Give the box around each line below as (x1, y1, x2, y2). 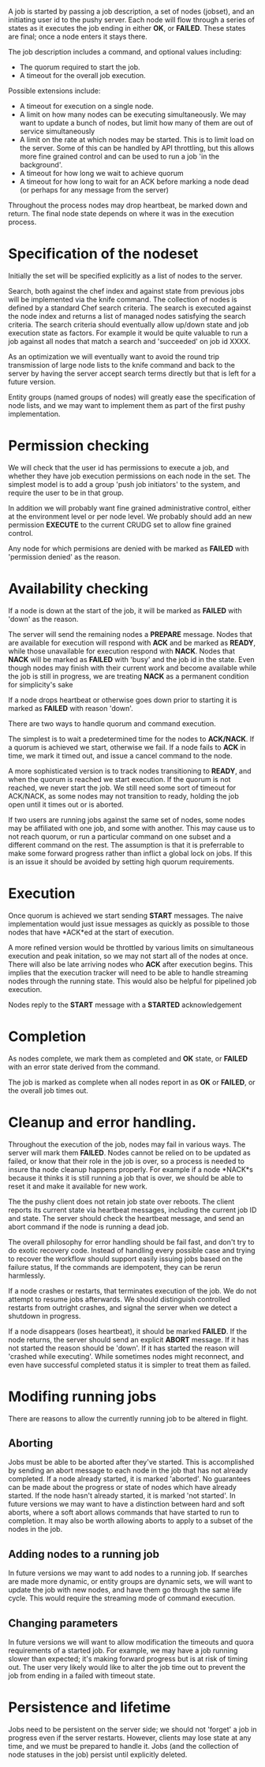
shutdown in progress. (8, 1311, 81, 1320)
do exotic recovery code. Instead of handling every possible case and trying (8, 1245, 256, 1255)
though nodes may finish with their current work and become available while (8, 663, 257, 672)
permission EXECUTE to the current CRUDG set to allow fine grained (8, 520, 232, 530)
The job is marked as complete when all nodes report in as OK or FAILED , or (8, 1077, 256, 1087)
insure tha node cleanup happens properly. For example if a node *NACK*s (8, 1164, 254, 1174)
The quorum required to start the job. (19, 62, 140, 72)
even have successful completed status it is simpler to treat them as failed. (8, 1360, 251, 1369)
